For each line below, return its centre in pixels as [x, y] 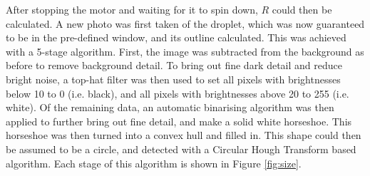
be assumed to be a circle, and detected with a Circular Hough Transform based [181, 149]
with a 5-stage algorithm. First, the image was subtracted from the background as [185, 51]
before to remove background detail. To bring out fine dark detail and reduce [174, 65]
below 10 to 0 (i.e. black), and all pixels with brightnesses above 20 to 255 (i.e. [178, 93]
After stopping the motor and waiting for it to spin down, [132, 9]
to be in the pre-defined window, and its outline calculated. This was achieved [176, 37]
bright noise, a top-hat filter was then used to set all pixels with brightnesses [173, 79]
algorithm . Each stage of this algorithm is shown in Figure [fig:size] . [154, 163]
